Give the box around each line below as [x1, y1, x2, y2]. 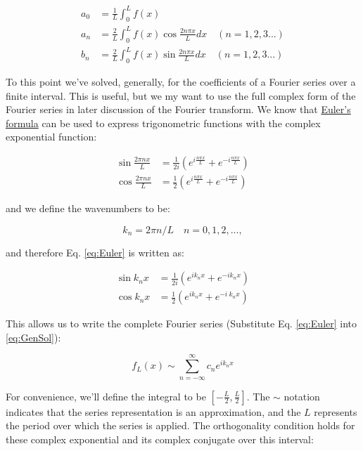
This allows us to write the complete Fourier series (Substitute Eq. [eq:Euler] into [6, 316, 357, 331]
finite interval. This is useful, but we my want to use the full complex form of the [6, 88, 356, 103]
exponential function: [6, 129, 97, 144]
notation [284, 388, 320, 403]
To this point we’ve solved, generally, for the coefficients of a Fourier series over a [6, 74, 356, 89]
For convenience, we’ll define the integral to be [6, 388, 206, 403]
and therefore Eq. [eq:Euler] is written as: [6, 244, 184, 259]
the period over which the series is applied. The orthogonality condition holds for [6, 418, 355, 433]
